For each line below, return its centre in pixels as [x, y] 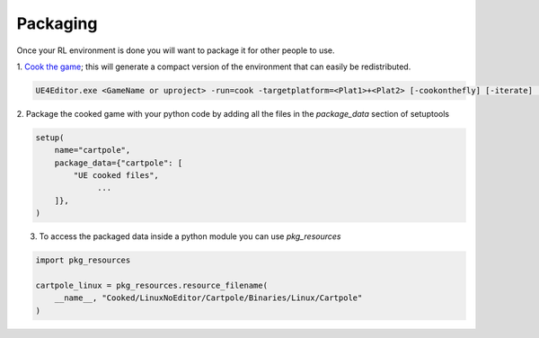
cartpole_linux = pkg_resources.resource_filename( [152, 285]
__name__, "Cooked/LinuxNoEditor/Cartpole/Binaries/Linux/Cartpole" [208, 298]
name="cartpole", [93, 150]
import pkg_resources [83, 260]
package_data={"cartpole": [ [119, 163]
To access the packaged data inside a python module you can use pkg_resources [190, 236]
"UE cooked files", [116, 176]
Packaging [57, 23]
